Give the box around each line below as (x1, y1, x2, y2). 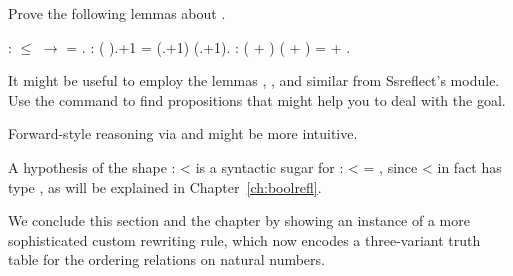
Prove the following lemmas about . (8, 3, 226, 23)
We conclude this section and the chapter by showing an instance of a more (8, 210, 470, 231)
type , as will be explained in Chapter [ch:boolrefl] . (8, 176, 322, 197)
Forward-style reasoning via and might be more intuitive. (8, 123, 358, 144)
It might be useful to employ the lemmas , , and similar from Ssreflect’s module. (8, 70, 500, 91)
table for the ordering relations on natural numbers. (8, 249, 325, 270)
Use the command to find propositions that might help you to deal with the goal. (8, 89, 506, 110)
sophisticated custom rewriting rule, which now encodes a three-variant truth (8, 229, 481, 250)
